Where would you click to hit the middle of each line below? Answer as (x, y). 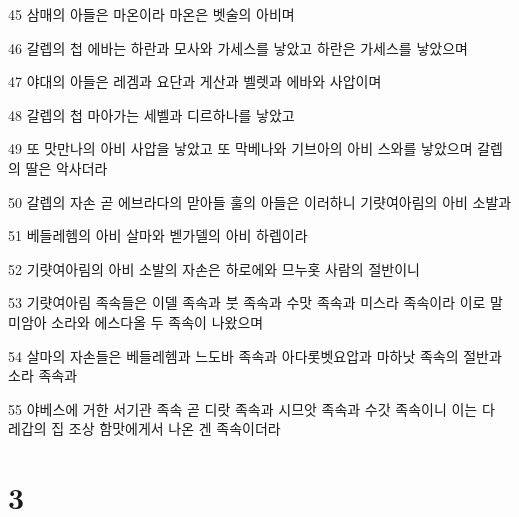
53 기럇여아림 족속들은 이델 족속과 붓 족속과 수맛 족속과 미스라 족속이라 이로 (247, 302)
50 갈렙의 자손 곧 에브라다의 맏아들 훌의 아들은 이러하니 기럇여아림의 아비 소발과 (260, 201)
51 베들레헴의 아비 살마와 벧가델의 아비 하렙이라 (158, 235)
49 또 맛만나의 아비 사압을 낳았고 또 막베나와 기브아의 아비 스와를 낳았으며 (240, 148)
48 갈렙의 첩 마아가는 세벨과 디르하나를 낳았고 (151, 114)
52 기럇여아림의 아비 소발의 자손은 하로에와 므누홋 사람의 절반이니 (214, 268)
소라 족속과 (43, 375)
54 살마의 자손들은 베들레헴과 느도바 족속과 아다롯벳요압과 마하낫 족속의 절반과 (255, 355)
